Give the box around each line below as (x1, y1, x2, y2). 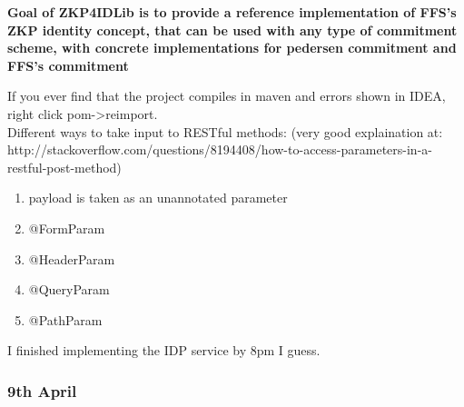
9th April (7, 379, 77, 402)
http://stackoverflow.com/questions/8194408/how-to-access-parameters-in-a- (7, 140, 432, 159)
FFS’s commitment (7, 55, 129, 74)
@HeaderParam (28, 249, 115, 268)
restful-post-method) (7, 157, 122, 176)
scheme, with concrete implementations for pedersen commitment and (7, 38, 457, 57)
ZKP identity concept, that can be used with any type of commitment (7, 20, 458, 39)
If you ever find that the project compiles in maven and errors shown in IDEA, (7, 86, 446, 105)
